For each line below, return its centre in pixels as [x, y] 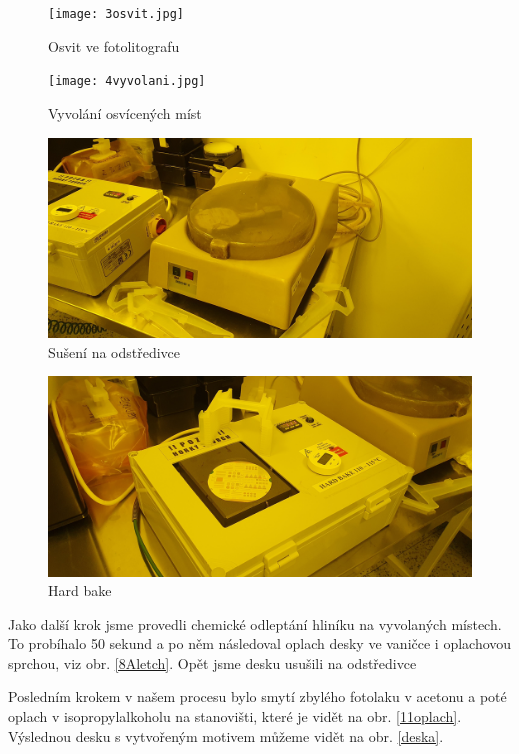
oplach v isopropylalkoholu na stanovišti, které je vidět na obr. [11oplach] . [235, 716]
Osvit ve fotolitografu [114, 45]
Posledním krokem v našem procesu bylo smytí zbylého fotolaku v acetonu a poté [257, 696]
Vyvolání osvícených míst [125, 112]
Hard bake [80, 590]
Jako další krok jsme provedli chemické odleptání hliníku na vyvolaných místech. [255, 623]
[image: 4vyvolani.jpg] [127, 81]
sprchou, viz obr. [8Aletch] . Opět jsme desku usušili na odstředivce [212, 662]
